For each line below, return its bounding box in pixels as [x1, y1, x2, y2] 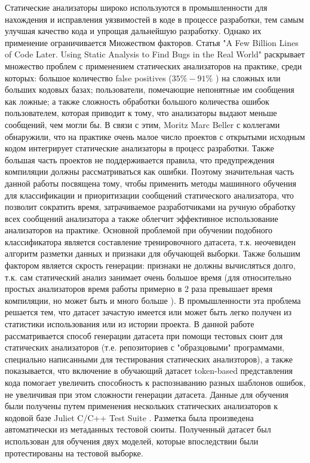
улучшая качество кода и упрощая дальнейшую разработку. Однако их [5, 25, 262, 37]
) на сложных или [215, 71, 281, 84]
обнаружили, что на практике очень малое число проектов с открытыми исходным [5, 130, 305, 142]
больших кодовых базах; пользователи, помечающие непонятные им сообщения [5, 83, 294, 96]
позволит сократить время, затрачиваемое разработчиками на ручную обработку [5, 200, 296, 213]
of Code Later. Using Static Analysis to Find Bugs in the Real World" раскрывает [5, 48, 305, 60]
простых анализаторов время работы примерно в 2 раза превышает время [5, 282, 273, 295]
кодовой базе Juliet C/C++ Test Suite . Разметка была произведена [5, 411, 254, 424]
